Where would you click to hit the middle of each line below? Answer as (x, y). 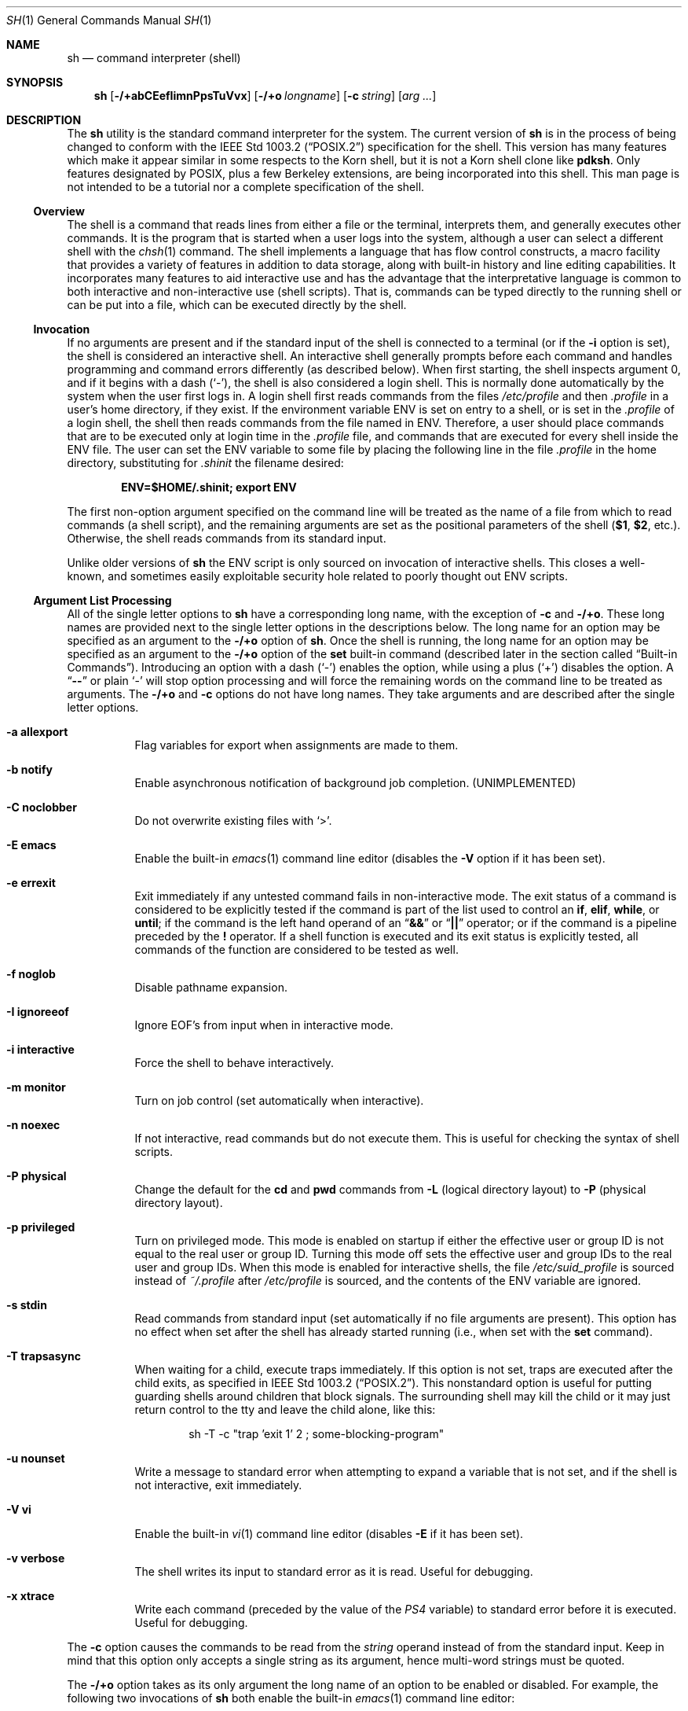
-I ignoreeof (38, 1012)
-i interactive (40, 1049)
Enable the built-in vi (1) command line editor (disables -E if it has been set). (329, 1534)
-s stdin (27, 1305)
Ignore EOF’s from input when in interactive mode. (264, 1025)
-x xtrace (31, 1596)
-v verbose (36, 1558)
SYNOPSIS (35, 82)
